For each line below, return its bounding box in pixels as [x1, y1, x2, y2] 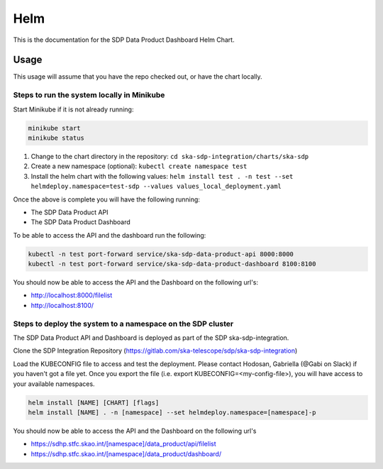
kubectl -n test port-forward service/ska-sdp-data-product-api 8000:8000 [28, 250, 294, 258]
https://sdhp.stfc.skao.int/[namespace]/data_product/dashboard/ [30, 449, 222, 458]
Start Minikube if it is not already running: [13, 105, 134, 114]
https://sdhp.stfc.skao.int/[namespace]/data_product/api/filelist [30, 440, 216, 448]
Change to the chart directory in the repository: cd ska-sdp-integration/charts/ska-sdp [30, 152, 309, 160]
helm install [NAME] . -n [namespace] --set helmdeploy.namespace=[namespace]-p [28, 408, 316, 416]
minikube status [28, 133, 85, 142]
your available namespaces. [13, 380, 95, 388]
